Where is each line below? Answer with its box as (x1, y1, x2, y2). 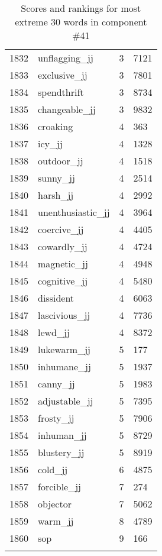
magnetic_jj (38, 257, 88, 270)
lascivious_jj (38, 308, 90, 322)
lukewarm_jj (38, 342, 90, 356)
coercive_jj (38, 222, 84, 236)
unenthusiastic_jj (38, 205, 110, 219)
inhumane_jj (38, 360, 91, 373)
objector (38, 497, 72, 510)
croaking (38, 119, 73, 133)
